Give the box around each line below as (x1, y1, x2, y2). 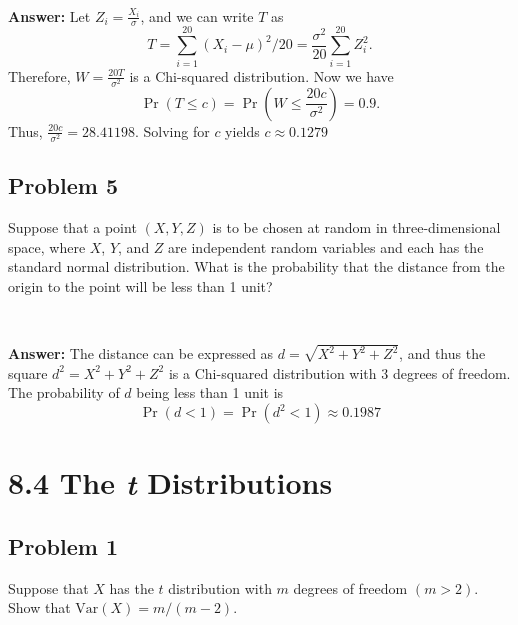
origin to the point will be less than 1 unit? (8, 275, 273, 296)
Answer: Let (8, 5, 91, 26)
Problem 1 (8, 530, 118, 561)
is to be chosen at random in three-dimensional (212, 217, 501, 238)
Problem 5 (8, 170, 118, 201)
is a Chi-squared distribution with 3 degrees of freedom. (168, 362, 511, 383)
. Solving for (134, 120, 210, 141)
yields (225, 120, 260, 141)
